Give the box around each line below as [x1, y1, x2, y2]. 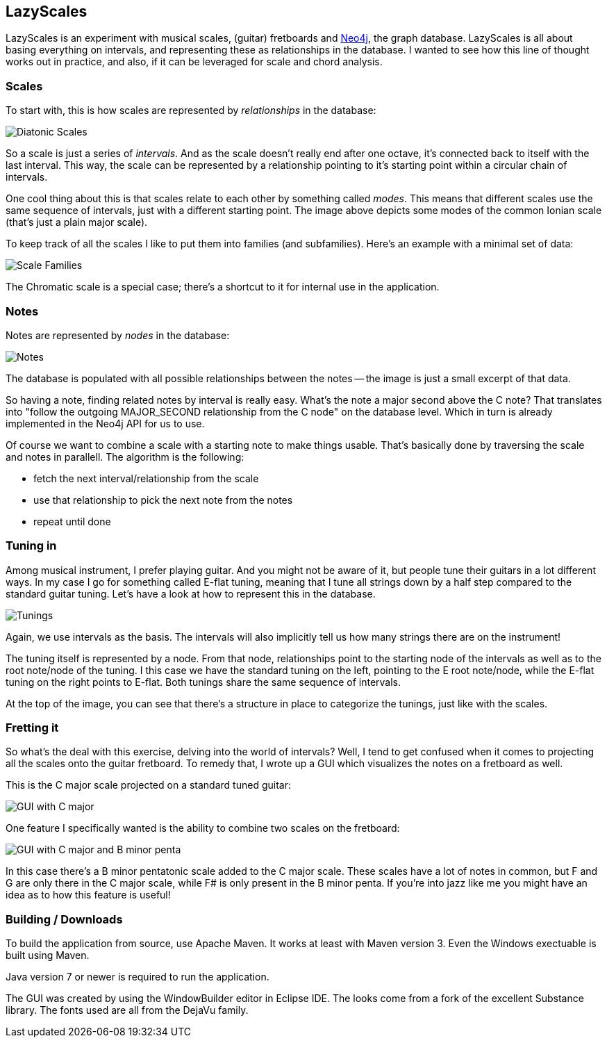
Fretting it [6, 721, 59, 735]
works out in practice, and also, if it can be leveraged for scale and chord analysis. [6, 56, 383, 68]
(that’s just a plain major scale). [6, 216, 148, 229]
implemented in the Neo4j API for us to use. [6, 417, 205, 429]
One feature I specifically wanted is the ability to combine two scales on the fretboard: [6, 822, 400, 835]
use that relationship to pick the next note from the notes [33, 493, 293, 506]
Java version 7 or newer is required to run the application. [6, 971, 269, 983]
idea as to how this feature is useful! [6, 889, 171, 901]
